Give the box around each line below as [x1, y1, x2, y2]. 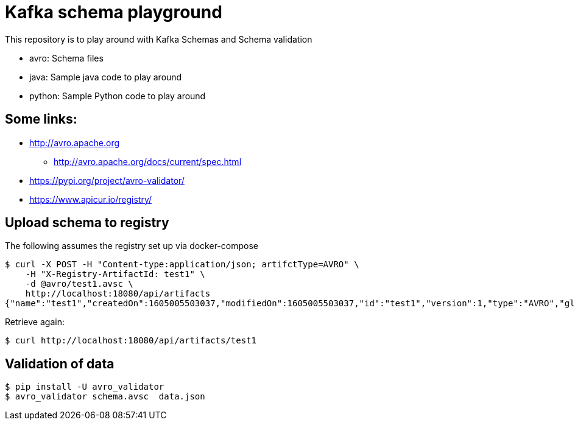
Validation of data [5, 356, 115, 371]
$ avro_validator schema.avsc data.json [5, 392, 205, 402]
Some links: [5, 111, 77, 127]
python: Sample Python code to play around [29, 90, 206, 101]
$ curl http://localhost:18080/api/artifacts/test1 [5, 335, 257, 346]
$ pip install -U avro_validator [5, 382, 164, 392]
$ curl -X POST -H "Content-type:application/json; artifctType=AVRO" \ [5, 259, 359, 270]
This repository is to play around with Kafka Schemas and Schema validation [5, 33, 312, 44]
